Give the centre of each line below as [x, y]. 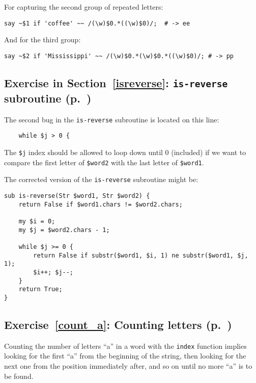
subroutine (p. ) [48, 98]
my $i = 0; [37, 221]
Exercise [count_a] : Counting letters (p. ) [118, 324]
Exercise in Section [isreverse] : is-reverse [116, 82]
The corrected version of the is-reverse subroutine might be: [101, 179]
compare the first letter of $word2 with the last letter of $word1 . [104, 162]
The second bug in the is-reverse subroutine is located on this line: [112, 119]
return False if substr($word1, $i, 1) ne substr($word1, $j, [141, 255]
